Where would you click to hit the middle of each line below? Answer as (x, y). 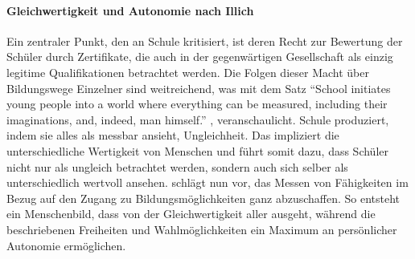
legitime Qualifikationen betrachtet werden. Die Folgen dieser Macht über (188, 72)
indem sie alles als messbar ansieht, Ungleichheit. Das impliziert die (173, 135)
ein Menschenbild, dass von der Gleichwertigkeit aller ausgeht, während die (191, 214)
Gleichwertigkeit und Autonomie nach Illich (130, 10)
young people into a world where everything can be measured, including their (197, 104)
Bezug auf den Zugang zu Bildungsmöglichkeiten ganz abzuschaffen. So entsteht (203, 198)
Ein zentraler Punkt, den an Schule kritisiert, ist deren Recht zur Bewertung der (205, 40)
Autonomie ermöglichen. (66, 245)
